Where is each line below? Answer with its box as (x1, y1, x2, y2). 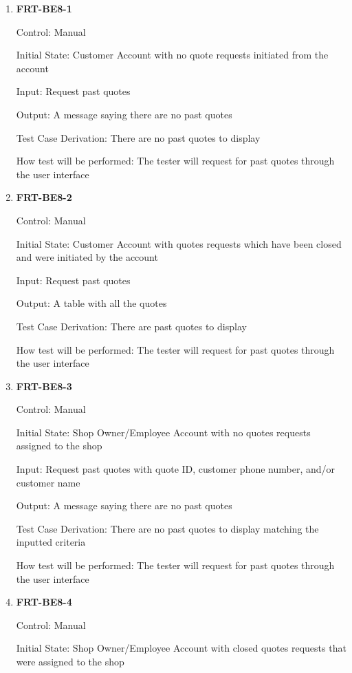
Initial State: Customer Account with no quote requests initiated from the (16, 47, 329, 62)
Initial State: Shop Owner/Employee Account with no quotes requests (16, 425, 311, 439)
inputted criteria (16, 535, 86, 549)
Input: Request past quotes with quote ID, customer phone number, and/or (16, 462, 335, 476)
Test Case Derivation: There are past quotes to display (16, 319, 247, 333)
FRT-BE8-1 (16, 1, 72, 15)
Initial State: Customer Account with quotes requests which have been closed (16, 236, 342, 250)
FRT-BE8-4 (16, 595, 72, 609)
